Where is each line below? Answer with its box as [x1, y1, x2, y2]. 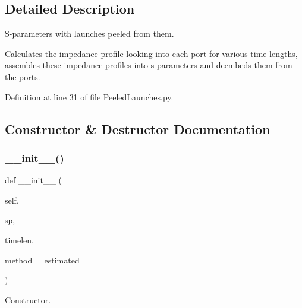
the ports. [5, 70, 40, 82]
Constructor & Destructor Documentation [5, 119, 270, 138]
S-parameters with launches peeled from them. [5, 27, 174, 40]
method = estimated [5, 253, 80, 266]
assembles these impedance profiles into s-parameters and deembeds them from [5, 59, 292, 71]
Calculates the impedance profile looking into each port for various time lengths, [5, 47, 298, 59]
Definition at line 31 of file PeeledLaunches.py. [5, 90, 174, 103]
